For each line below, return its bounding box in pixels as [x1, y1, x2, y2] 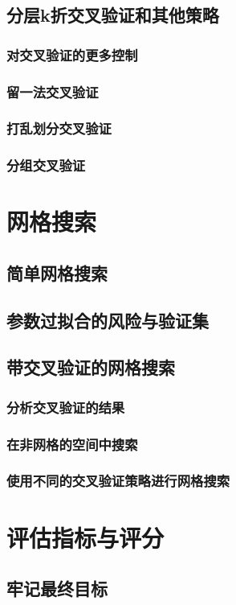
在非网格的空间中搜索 [6, 434, 138, 454]
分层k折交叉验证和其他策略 [6, 2, 219, 27]
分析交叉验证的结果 [6, 397, 125, 417]
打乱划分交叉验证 [6, 118, 112, 138]
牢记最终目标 [6, 576, 108, 601]
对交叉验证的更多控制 [6, 44, 138, 64]
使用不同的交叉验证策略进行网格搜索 [6, 471, 230, 491]
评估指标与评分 [6, 521, 165, 554]
